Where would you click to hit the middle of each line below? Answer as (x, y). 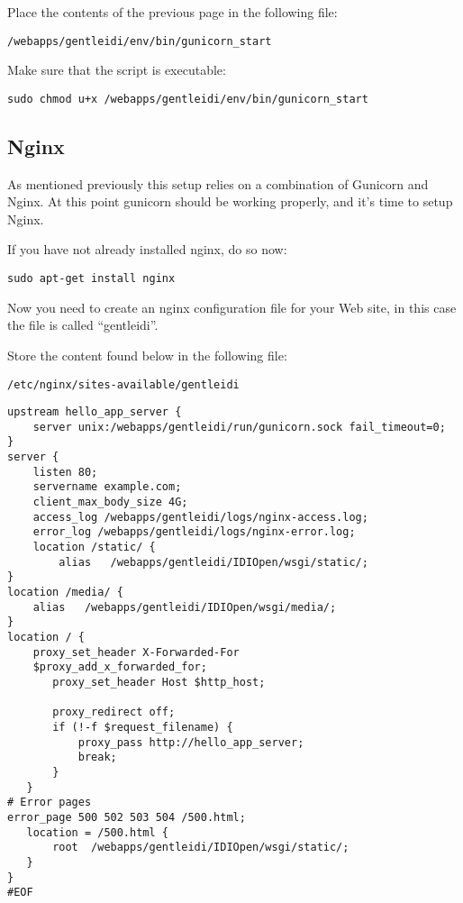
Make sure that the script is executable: (117, 70)
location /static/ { (94, 547)
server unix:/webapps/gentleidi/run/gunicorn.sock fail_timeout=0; (239, 427)
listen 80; (65, 472)
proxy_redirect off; (114, 712)
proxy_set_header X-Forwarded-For (136, 652)
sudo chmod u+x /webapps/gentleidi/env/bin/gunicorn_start (188, 99)
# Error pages (50, 803)
